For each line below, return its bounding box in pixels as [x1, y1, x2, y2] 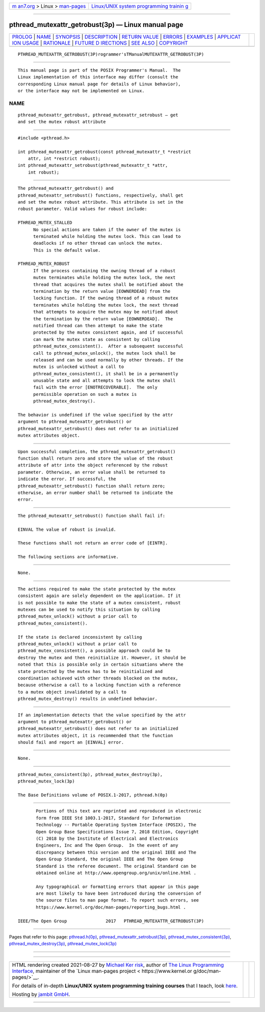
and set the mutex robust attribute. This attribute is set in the [18, 199, 184, 205]
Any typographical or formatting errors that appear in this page [36, 883, 199, 889]
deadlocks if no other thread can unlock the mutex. [33, 240, 163, 246]
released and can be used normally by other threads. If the [33, 357, 184, 363]
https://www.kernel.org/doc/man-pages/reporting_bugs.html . [36, 904, 186, 910]
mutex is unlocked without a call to [33, 364, 124, 370]
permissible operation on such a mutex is [33, 391, 137, 397]
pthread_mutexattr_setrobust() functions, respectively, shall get [18, 192, 184, 198]
